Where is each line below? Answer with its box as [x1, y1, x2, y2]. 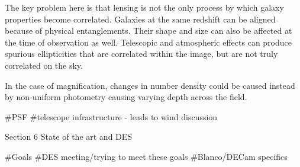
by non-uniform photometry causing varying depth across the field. [5, 91, 247, 103]
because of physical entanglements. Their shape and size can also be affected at [5, 24, 292, 37]
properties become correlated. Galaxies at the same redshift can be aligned [5, 12, 276, 25]
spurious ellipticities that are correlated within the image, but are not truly [5, 47, 278, 60]
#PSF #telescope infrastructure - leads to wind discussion [5, 110, 218, 123]
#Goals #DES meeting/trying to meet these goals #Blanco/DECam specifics [5, 150, 288, 162]
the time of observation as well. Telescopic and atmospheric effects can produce [5, 36, 292, 48]
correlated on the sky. [5, 59, 83, 71]
